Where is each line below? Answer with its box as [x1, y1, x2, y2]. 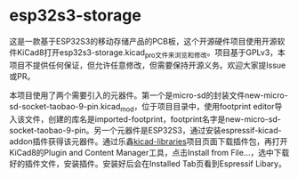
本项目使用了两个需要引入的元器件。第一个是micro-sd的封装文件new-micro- [9, 90, 289, 101]
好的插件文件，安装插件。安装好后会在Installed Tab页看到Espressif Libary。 [9, 158, 286, 169]
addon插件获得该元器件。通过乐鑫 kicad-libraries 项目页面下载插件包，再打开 [9, 135, 288, 147]
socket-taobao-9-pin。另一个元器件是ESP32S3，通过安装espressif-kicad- [9, 125, 282, 135]
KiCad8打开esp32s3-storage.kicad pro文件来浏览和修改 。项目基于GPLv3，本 [16, 46, 286, 60]
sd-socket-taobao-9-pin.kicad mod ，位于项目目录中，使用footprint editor [9, 101, 275, 114]
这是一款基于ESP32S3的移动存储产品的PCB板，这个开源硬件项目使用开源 [9, 36, 278, 46]
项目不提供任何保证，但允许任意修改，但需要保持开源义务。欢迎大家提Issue [9, 60, 286, 70]
